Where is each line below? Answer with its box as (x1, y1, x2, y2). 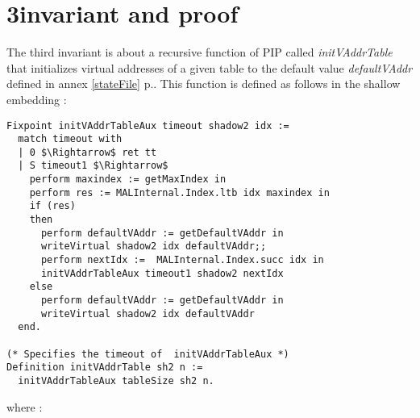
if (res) (29, 200, 76, 212)
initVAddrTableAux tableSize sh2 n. (18, 374, 214, 387)
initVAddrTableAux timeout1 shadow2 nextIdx (40, 267, 284, 279)
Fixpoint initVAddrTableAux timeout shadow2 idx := (6, 119, 289, 132)
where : (6, 398, 43, 415)
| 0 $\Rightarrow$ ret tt (18, 146, 157, 158)
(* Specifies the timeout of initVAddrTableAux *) (6, 348, 289, 360)
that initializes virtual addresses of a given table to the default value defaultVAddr (6, 59, 413, 76)
